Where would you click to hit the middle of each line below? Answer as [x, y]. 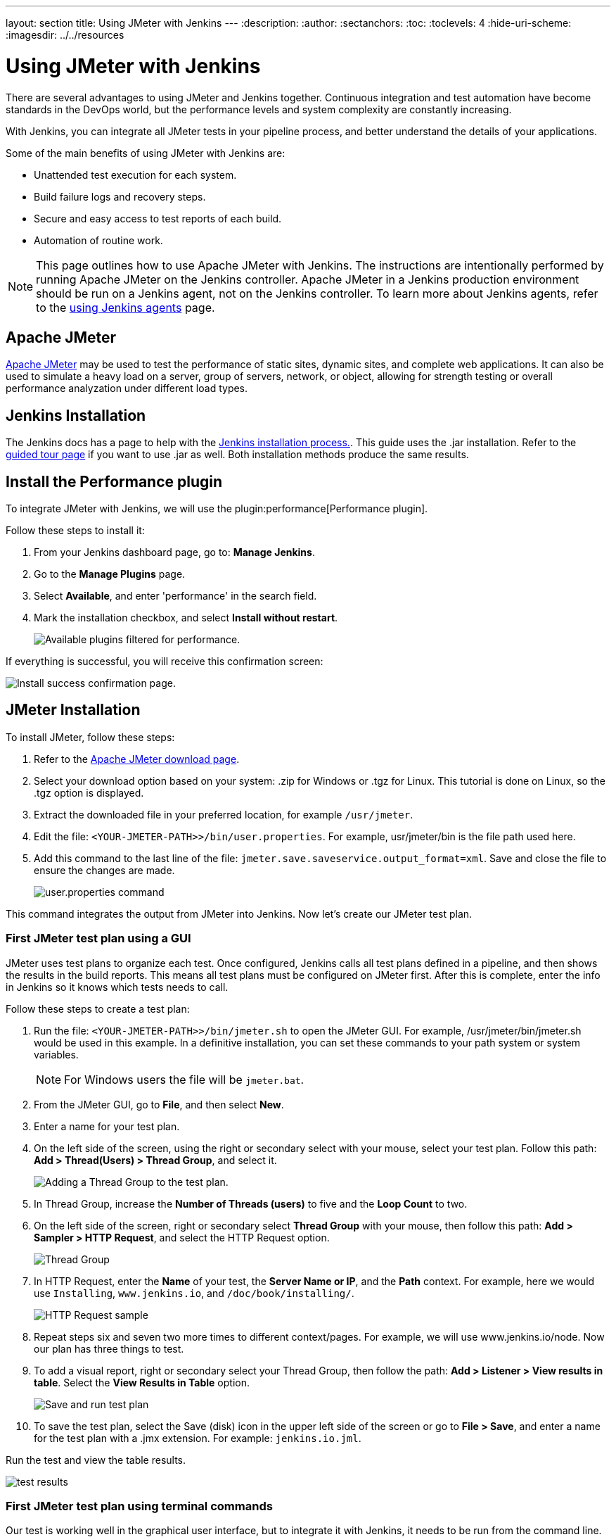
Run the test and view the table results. [96, 1460]
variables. [56, 1054]
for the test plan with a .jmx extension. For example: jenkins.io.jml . [198, 1438]
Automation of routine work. [98, 240]
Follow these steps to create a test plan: [98, 1008]
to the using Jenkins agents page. [126, 307]
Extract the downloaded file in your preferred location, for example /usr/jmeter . [224, 814]
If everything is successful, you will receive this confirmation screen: [165, 662]
